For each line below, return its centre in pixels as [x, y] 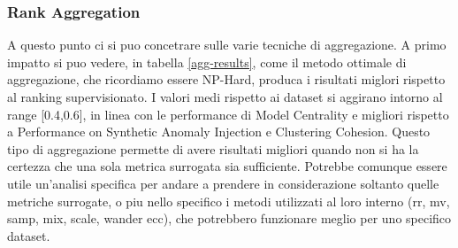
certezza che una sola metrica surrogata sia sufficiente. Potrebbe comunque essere [227, 166]
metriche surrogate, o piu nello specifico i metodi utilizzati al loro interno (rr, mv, [229, 201]
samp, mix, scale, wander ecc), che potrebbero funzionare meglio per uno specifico [229, 218]
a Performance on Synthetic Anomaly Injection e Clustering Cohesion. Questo [219, 132]
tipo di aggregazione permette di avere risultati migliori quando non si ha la [213, 148]
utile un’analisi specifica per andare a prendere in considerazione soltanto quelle [223, 183]
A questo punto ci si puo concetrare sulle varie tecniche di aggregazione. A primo [227, 45]
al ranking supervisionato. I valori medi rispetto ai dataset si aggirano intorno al [225, 97]
